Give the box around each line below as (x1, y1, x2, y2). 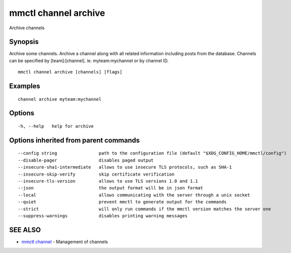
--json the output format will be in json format (18, 185, 203, 191)
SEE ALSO (9, 226, 41, 234)
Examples (9, 82, 41, 90)
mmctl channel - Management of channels (21, 239, 108, 245)
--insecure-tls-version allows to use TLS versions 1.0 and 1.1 (18, 179, 198, 184)
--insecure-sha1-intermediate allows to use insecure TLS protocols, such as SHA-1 (18, 164, 232, 170)
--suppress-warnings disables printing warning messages (18, 213, 188, 218)
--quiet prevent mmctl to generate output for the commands (18, 199, 227, 205)
